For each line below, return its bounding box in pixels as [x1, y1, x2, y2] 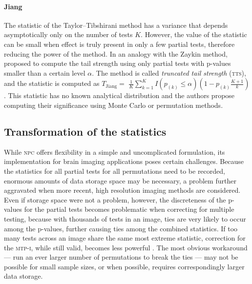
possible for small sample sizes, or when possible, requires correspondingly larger [4, 261, 245, 271]
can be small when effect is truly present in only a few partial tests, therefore [4, 39, 235, 49]
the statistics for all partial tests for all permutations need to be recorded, [4, 165, 225, 176]
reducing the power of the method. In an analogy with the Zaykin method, [4, 48, 228, 59]
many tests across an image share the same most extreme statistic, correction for [4, 233, 246, 243]
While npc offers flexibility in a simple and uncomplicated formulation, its [4, 146, 225, 157]
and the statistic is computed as [4, 78, 100, 88]
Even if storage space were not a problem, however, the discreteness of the [4, 194, 226, 204]
